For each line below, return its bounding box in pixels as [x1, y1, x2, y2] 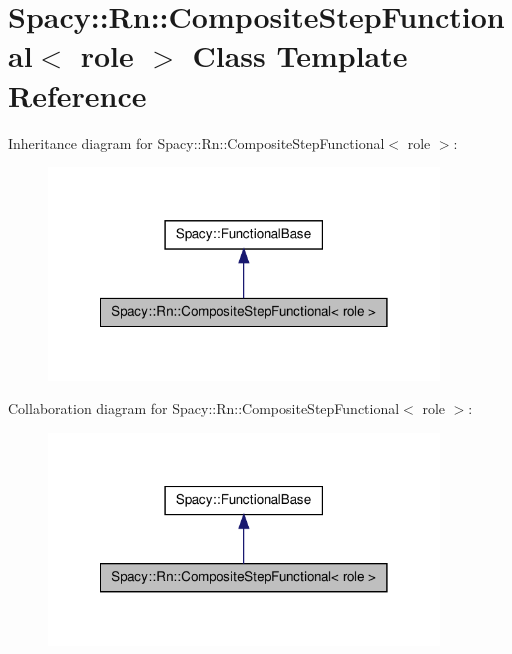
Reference [8, 74, 147, 115]
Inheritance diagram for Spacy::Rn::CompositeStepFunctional [8, 132, 385, 153]
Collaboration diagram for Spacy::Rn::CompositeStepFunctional [8, 398, 400, 419]
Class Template [192, 35, 408, 76]
